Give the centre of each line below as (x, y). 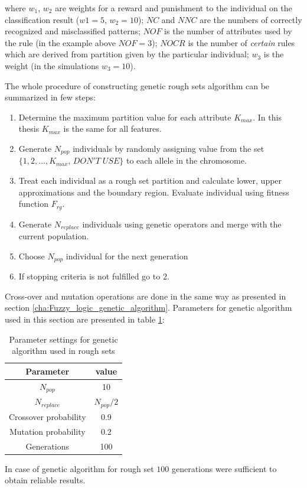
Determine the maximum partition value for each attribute (125, 117)
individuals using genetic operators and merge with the (182, 224)
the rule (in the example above (60, 42)
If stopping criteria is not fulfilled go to (89, 276)
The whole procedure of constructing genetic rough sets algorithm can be (137, 85)
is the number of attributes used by (228, 31)
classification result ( (42, 19)
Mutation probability (47, 431)
